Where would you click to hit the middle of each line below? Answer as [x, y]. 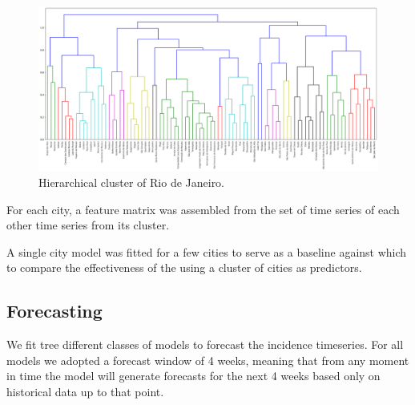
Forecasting [54, 311]
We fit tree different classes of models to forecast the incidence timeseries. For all [205, 344]
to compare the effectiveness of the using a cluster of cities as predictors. [184, 267]
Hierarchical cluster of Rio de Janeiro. [132, 182]
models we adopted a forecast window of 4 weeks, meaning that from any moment [208, 360]
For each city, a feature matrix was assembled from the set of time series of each [203, 209]
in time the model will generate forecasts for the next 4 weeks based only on [193, 376]
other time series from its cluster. [88, 225]
